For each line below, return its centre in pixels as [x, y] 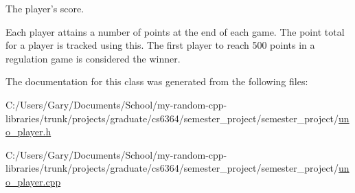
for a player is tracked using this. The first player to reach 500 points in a [160, 45]
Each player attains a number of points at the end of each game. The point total [175, 31]
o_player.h [28, 132]
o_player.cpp [33, 181]
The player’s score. [45, 8]
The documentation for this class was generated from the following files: [157, 81]
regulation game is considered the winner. [93, 58]
